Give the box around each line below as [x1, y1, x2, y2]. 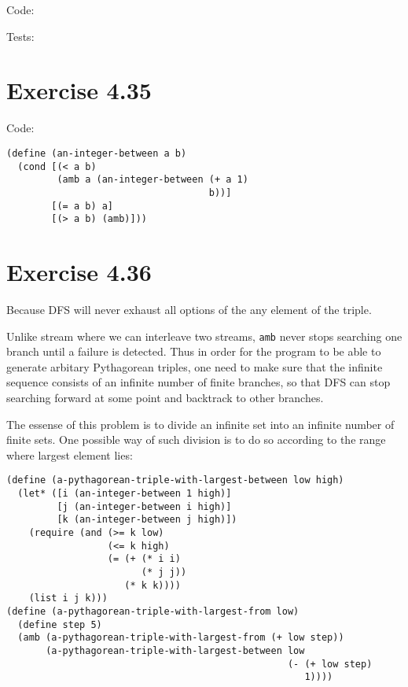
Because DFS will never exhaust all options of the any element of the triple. [6, 301, 372, 317]
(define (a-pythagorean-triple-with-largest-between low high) [6, 475, 344, 486]
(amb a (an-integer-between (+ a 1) [57, 174, 248, 186]
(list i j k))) [28, 593, 108, 604]
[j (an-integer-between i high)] [57, 500, 232, 512]
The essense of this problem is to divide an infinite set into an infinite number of [6, 416, 395, 432]
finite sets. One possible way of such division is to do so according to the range [6, 431, 386, 448]
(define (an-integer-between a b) [6, 147, 187, 159]
